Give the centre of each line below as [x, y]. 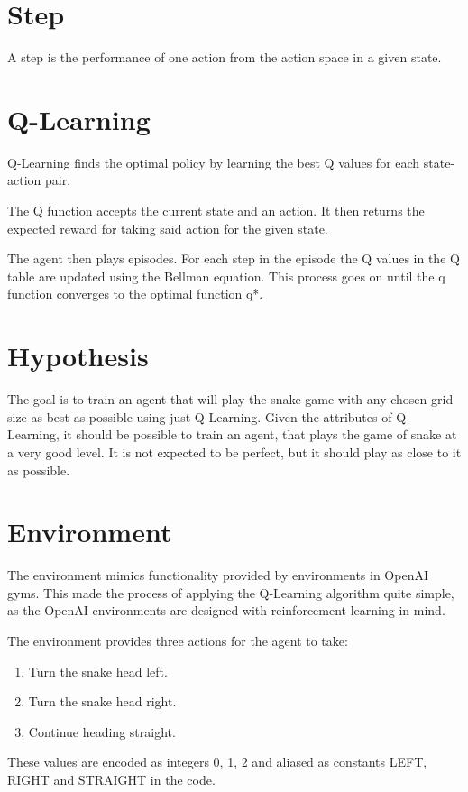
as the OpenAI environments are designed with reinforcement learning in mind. [226, 610]
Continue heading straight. [102, 731]
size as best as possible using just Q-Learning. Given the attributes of [200, 416]
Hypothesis [78, 356]
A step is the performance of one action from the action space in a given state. [225, 57]
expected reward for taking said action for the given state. [168, 228]
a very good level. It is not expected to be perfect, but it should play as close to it [234, 451]
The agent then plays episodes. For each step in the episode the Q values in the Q [234, 258]
